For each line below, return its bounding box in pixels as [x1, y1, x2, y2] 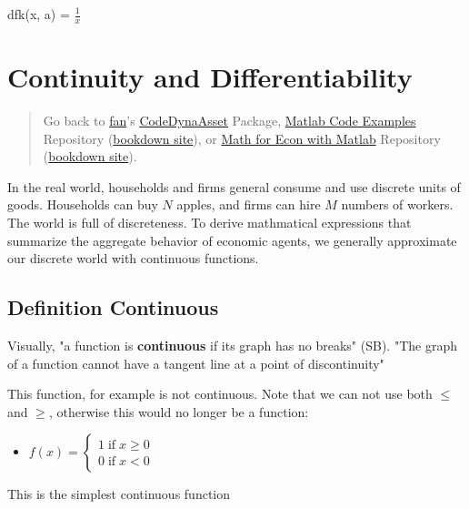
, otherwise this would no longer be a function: [48, 402, 309, 421]
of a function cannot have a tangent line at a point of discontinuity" [7, 353, 384, 372]
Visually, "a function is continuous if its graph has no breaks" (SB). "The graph [7, 335, 457, 354]
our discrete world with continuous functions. [7, 249, 259, 268]
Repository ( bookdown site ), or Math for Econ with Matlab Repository [43, 128, 441, 148]
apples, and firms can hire [176, 195, 321, 214]
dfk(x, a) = [7, 5, 70, 23]
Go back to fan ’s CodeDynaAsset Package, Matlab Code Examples [43, 110, 416, 129]
